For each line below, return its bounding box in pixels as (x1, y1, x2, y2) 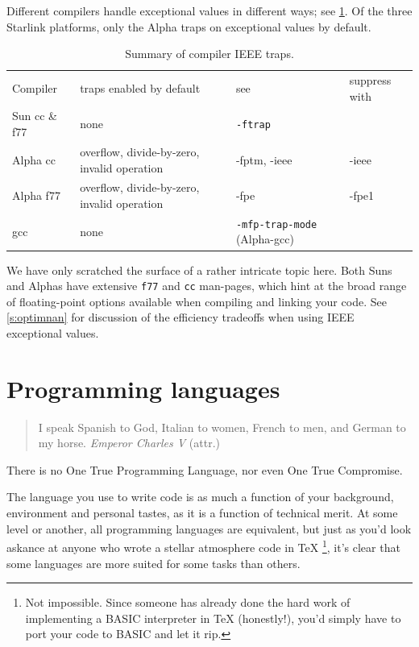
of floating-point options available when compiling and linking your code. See (6, 292, 387, 309)
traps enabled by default (80, 79, 201, 96)
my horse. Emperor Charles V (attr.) (38, 434, 221, 451)
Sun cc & (12, 107, 57, 124)
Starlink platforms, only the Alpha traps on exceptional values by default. (6, 18, 371, 35)
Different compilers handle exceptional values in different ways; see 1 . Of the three (6, 2, 413, 19)
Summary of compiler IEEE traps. (125, 45, 294, 62)
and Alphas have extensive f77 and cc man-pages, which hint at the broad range (6, 277, 407, 294)
